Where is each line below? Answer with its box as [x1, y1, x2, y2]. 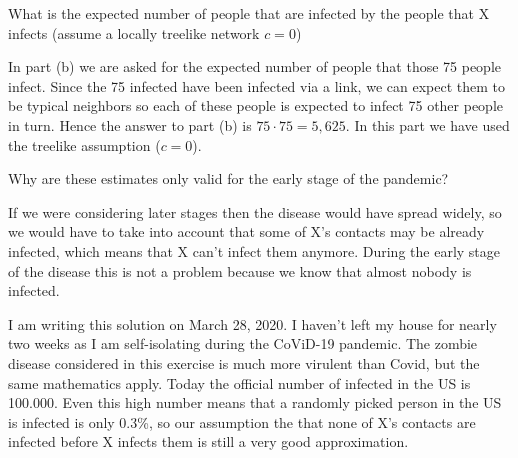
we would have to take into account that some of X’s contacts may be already [8, 221, 485, 242]
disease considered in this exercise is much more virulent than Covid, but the [8, 352, 480, 373]
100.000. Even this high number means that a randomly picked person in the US [8, 392, 502, 413]
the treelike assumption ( [8, 134, 161, 155]
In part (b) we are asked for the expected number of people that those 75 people [8, 56, 502, 77]
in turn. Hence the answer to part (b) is [8, 114, 252, 135]
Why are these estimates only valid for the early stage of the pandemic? [8, 168, 449, 189]
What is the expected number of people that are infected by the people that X [8, 3, 490, 23]
